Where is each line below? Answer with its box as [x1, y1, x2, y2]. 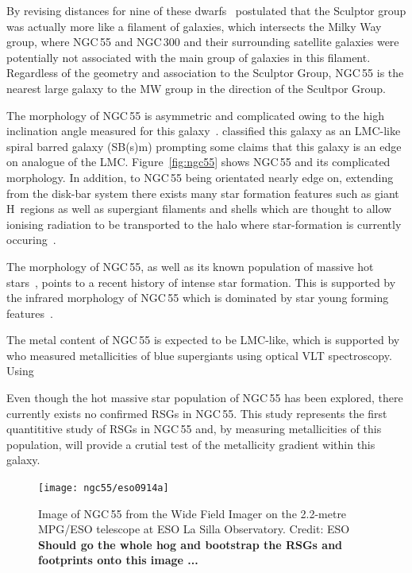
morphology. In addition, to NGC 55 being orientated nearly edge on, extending [6, 168, 394, 185]
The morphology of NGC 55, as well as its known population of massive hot [6, 257, 374, 274]
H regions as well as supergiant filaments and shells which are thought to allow [6, 200, 392, 217]
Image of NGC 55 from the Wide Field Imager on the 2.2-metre [38, 505, 347, 521]
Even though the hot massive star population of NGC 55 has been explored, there [6, 389, 403, 406]
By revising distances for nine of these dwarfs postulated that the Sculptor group [6, 2, 406, 18]
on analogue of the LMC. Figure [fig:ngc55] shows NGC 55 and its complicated [6, 153, 391, 170]
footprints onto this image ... [38, 552, 198, 568]
